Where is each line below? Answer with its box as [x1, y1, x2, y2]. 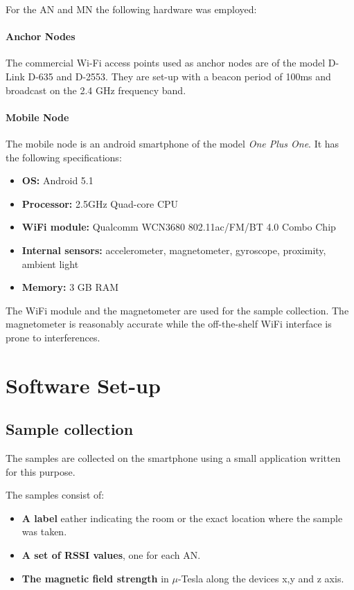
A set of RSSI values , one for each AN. [21, 548, 201, 562]
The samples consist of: [6, 488, 105, 502]
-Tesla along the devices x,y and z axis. [177, 571, 344, 585]
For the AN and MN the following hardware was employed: [6, 2, 257, 16]
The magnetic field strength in [21, 571, 169, 585]
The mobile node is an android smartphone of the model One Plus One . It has [6, 136, 339, 150]
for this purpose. [6, 464, 76, 479]
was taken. [21, 524, 67, 539]
